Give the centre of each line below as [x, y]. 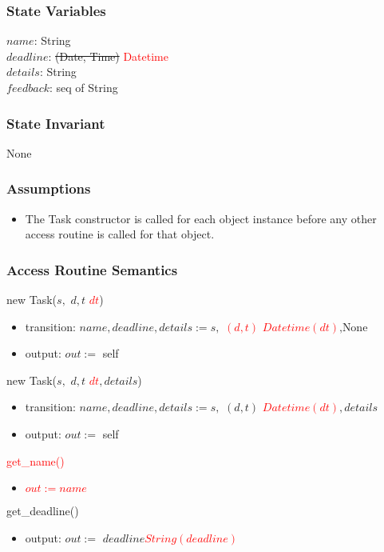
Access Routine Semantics [92, 269]
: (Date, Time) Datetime [108, 56]
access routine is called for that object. [120, 234]
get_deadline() [43, 511]
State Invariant [56, 123]
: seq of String [84, 87]
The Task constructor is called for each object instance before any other [201, 218]
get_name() [36, 460]
